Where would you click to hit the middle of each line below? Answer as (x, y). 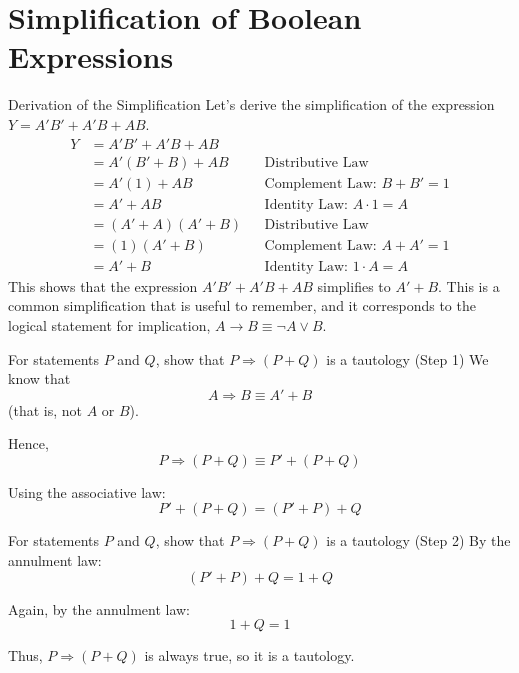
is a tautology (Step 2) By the (418, 540)
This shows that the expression (103, 285)
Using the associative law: (87, 491)
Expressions (91, 56)
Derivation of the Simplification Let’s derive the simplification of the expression (251, 104)
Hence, (28, 443)
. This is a (469, 285)
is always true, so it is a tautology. (249, 655)
